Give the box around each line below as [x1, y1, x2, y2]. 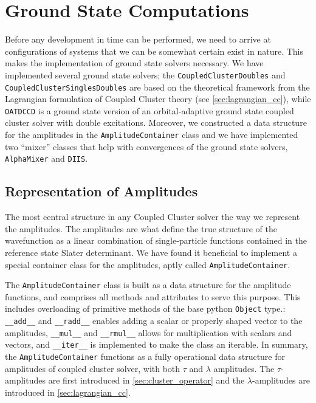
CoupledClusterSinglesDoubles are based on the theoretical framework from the [5, 80, 310, 93]
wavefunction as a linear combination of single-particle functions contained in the [5, 234, 307, 247]
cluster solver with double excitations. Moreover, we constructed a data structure [5, 116, 307, 129]
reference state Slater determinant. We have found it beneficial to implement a [5, 246, 297, 258]
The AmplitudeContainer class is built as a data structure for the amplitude [5, 278, 291, 291]
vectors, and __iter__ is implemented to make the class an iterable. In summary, [5, 338, 308, 351]
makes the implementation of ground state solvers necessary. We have [5, 57, 264, 69]
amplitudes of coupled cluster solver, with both [5, 362, 180, 374]
